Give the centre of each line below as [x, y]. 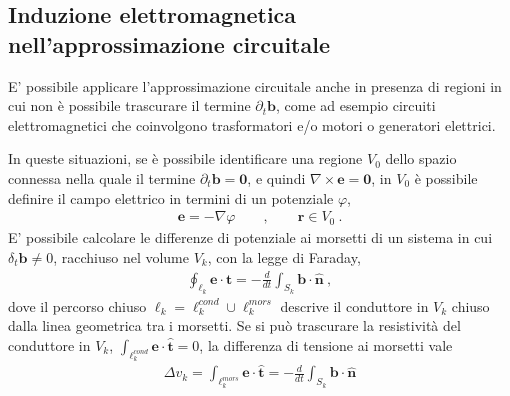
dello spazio [421, 158]
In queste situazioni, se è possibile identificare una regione [185, 158]
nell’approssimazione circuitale [169, 43]
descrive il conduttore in [354, 305]
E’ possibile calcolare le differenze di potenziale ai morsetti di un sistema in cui [250, 237]
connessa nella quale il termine [102, 177]
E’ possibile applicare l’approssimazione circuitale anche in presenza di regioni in [255, 85]
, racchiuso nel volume [121, 256]
